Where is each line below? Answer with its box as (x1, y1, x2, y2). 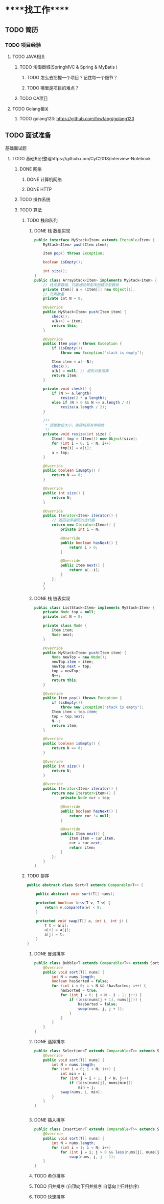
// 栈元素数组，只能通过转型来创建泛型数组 (43, 282, 119, 287)
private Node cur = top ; (60, 796, 111, 801)
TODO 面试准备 (5, 131, 51, 140)
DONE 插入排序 (34, 1117, 65, 1123)
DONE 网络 (19, 166, 42, 172)
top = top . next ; (51, 714, 85, 719)
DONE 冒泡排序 (34, 950, 65, 956)
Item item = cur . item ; (69, 836, 116, 841)
